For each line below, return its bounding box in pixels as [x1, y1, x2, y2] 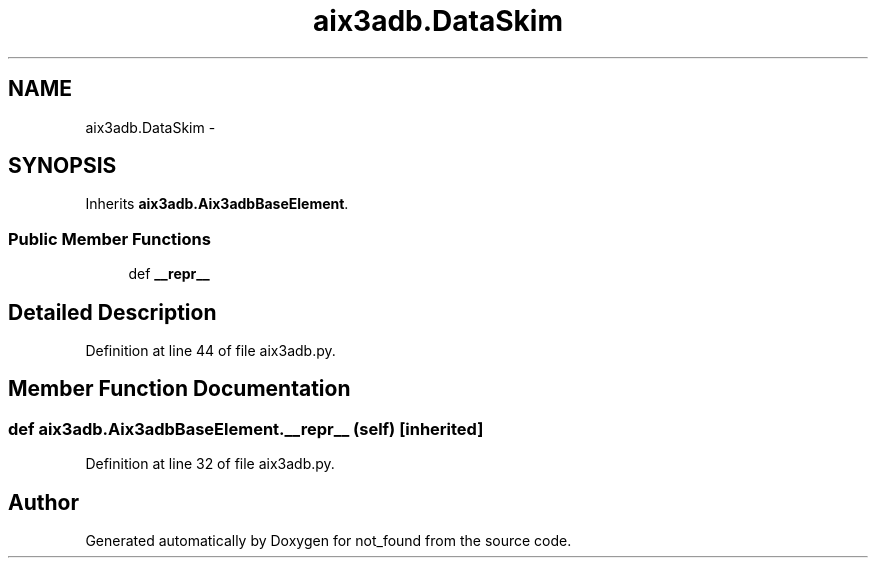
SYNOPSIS [8, 153, 117, 179]
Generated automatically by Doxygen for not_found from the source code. [85, 532, 572, 550]
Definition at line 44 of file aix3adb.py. [85, 342, 336, 360]
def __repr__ [128, 265, 210, 283]
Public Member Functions [8, 228, 211, 249]
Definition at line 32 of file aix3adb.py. [85, 455, 335, 473]
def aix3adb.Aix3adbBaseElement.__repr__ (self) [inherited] [8, 418, 484, 439]
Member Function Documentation [8, 376, 351, 402]
